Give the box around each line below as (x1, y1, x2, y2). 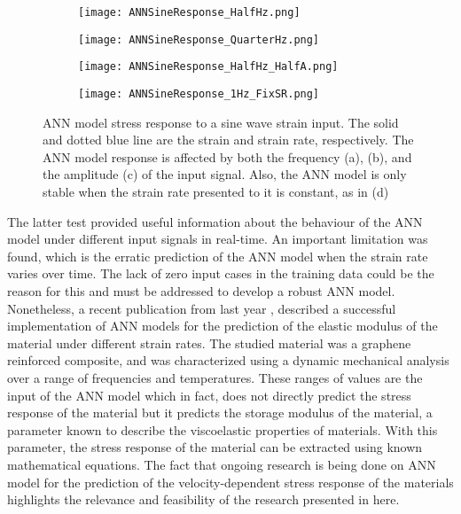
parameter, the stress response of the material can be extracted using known (7, 438, 423, 456)
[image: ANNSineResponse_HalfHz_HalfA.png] (78, 60, 339, 74)
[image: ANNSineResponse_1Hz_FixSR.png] (78, 87, 320, 100)
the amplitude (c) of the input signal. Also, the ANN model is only (43, 165, 407, 183)
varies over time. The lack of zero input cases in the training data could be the (7, 264, 434, 283)
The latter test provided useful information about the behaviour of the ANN (7, 212, 423, 230)
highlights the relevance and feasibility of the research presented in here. (7, 490, 400, 509)
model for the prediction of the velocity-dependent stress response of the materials (7, 472, 454, 491)
